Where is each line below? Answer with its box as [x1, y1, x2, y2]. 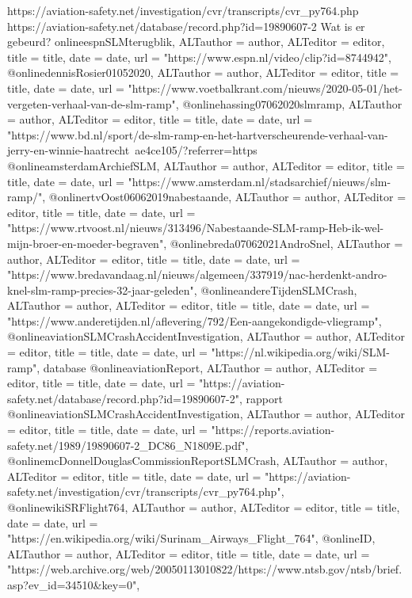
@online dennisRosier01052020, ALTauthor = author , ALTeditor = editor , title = [7, 64, 399, 81]
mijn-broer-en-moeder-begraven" [7, 234, 164, 251]
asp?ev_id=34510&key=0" [7, 576, 137, 592]
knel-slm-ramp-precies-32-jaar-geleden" [7, 281, 194, 298]
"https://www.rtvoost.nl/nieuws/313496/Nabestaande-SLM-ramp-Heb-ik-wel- [7, 219, 384, 236]
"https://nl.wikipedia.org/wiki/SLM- [211, 344, 390, 360]
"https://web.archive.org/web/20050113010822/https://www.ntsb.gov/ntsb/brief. [7, 561, 402, 577]
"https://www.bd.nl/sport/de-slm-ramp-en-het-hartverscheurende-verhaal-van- [7, 126, 388, 143]
